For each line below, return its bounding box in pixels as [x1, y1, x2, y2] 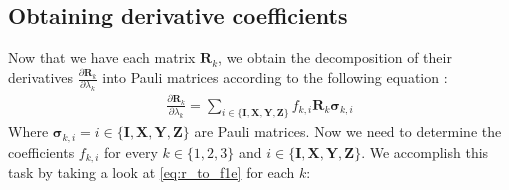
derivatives [8, 67, 74, 88]
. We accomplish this [361, 141, 489, 162]
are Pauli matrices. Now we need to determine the [194, 121, 502, 142]
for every [104, 141, 158, 162]
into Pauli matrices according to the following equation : [102, 67, 448, 88]
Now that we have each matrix [8, 47, 196, 68]
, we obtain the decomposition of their [218, 47, 452, 68]
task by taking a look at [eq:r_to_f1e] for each [8, 162, 295, 183]
